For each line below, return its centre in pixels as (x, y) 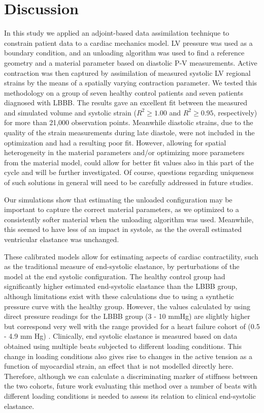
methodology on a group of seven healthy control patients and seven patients (124, 92)
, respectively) (235, 112)
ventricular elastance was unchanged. (62, 239)
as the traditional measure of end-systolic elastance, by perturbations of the (122, 266)
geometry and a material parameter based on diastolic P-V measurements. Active (131, 62)
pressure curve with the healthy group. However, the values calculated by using (127, 306)
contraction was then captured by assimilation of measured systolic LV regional (127, 72)
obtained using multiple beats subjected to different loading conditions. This (123, 346)
